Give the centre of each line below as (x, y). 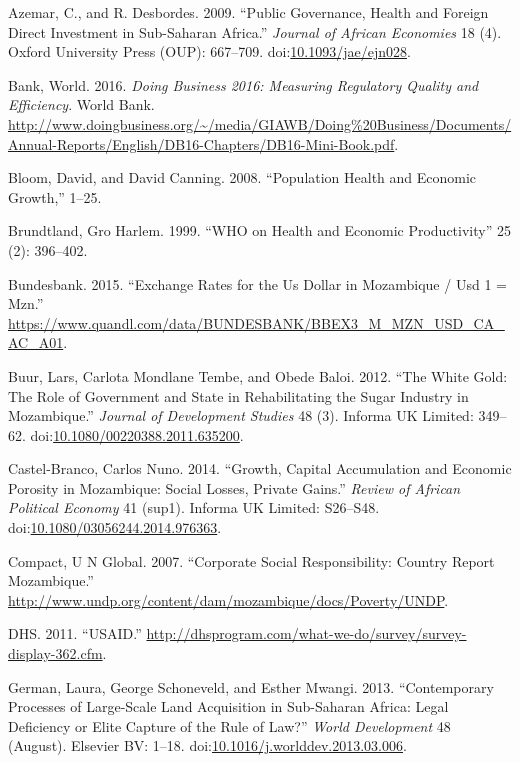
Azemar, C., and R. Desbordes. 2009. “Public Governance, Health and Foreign (248, 12)
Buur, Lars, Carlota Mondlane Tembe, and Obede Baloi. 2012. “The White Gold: (258, 375)
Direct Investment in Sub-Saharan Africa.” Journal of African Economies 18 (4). (255, 31)
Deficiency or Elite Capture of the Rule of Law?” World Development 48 (229, 725)
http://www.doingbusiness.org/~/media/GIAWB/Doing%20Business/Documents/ (260, 123)
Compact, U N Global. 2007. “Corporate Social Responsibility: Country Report (251, 560)
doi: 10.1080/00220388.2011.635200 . (137, 434)
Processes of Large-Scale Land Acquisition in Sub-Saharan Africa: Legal (228, 706)
